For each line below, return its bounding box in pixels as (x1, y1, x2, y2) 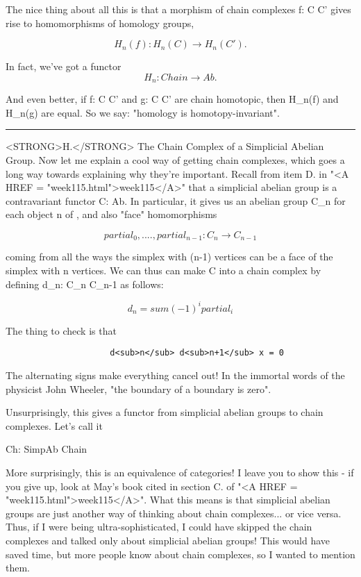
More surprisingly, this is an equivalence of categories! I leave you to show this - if (6, 465, 354, 479)
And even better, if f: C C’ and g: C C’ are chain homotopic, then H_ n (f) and (6, 92, 339, 106)
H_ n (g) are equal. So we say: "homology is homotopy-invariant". (6, 105, 280, 119)
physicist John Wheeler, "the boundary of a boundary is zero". (6, 381, 271, 396)
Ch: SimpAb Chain (6, 442, 87, 456)
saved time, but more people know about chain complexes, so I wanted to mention (6, 546, 355, 561)
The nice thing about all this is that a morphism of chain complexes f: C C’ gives (6, 2, 351, 16)
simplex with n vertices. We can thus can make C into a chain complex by (6, 263, 321, 278)
